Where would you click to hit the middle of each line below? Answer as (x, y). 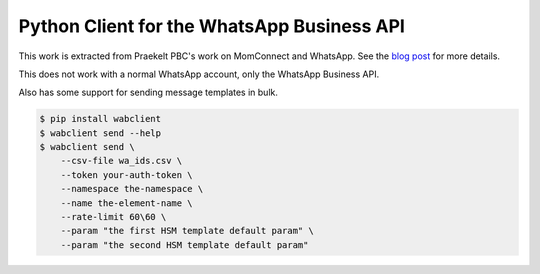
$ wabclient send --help (100, 133)
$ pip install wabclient (100, 119)
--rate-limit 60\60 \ (113, 217)
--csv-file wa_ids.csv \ (121, 161)
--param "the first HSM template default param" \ (187, 231)
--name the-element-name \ (127, 203)
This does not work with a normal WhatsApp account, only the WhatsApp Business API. (199, 74)
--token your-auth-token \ (127, 174)
